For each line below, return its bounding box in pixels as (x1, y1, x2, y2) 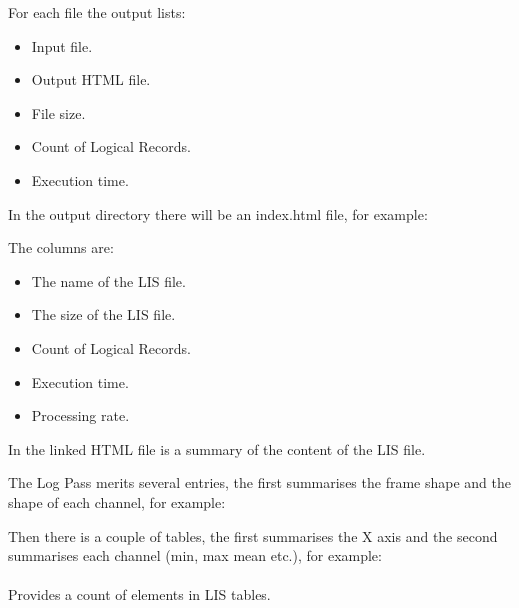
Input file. (31, 35, 93, 56)
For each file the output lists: (8, 2, 186, 22)
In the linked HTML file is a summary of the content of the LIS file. (8, 438, 426, 459)
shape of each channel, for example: (8, 491, 226, 512)
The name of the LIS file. (31, 270, 186, 291)
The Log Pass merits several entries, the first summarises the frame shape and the (8, 472, 511, 493)
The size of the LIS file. (31, 304, 176, 325)
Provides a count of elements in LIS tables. (8, 584, 271, 605)
